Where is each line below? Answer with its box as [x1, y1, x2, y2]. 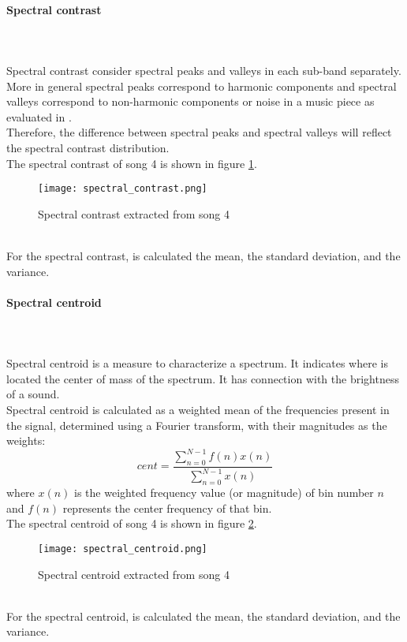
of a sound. [6, 386, 60, 402]
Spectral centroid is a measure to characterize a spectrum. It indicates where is [6, 355, 388, 371]
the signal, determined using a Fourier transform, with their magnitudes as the [6, 416, 387, 433]
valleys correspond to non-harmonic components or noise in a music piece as [6, 93, 375, 110]
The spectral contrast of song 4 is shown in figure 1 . [6, 155, 257, 171]
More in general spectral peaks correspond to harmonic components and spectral [6, 77, 397, 94]
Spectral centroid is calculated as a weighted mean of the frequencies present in [6, 401, 390, 417]
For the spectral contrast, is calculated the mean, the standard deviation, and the [6, 247, 401, 263]
